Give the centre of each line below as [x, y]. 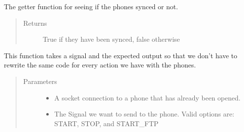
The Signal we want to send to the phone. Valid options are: [144, 114]
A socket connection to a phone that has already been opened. [147, 97]
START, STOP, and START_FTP [106, 123]
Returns [35, 23]
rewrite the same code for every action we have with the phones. [100, 65]
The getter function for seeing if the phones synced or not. [91, 6]
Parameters [40, 81]
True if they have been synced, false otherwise [111, 39]
